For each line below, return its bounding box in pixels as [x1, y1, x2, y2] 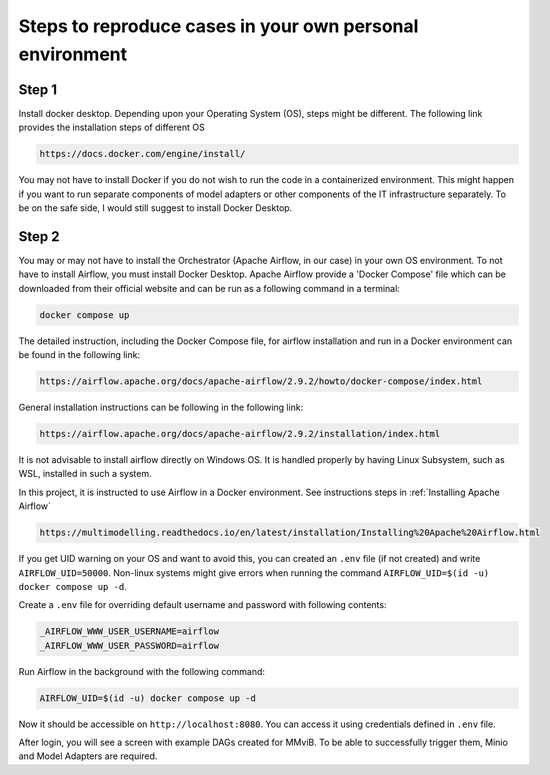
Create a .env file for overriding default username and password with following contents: [18, 599, 387, 611]
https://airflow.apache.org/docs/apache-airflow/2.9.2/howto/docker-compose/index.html [39, 376, 483, 387]
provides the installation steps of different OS [18, 121, 205, 134]
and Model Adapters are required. [18, 750, 158, 762]
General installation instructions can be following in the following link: [18, 401, 304, 414]
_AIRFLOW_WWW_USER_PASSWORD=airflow [39, 640, 220, 651]
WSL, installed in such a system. [18, 468, 152, 480]
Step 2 [18, 228, 60, 245]
